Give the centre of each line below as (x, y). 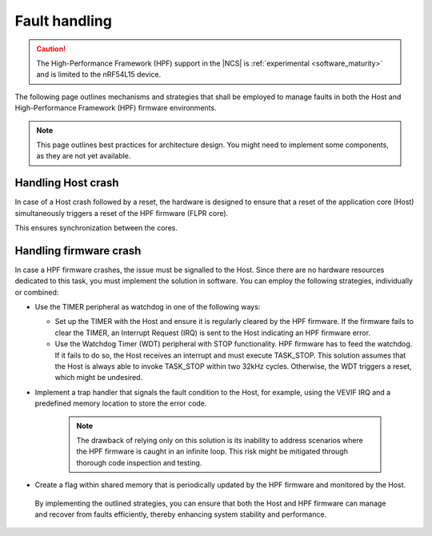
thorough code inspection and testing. (139, 462)
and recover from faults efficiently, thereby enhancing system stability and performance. (181, 514)
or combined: (37, 292)
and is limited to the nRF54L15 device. (99, 74)
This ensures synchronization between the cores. (96, 227)
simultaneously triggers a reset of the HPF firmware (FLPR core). (122, 213)
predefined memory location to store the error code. (121, 403)
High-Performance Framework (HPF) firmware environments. (116, 108)
